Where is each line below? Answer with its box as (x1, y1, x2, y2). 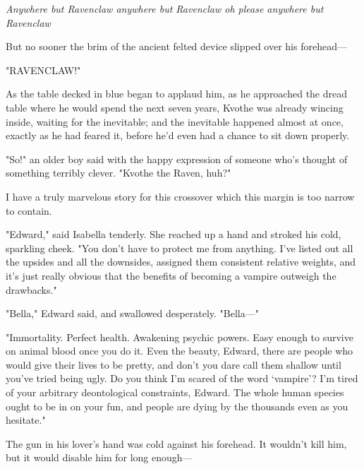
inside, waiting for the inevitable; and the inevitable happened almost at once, (6, 114, 344, 129)
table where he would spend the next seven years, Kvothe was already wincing (6, 100, 344, 114)
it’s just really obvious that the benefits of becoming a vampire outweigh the (6, 268, 336, 283)
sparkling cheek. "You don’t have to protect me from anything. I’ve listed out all (6, 240, 353, 255)
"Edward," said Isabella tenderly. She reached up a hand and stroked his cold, (6, 227, 341, 242)
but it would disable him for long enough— (6, 450, 193, 465)
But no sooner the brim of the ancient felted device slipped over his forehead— (6, 39, 347, 54)
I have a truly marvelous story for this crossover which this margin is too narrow (6, 189, 355, 203)
